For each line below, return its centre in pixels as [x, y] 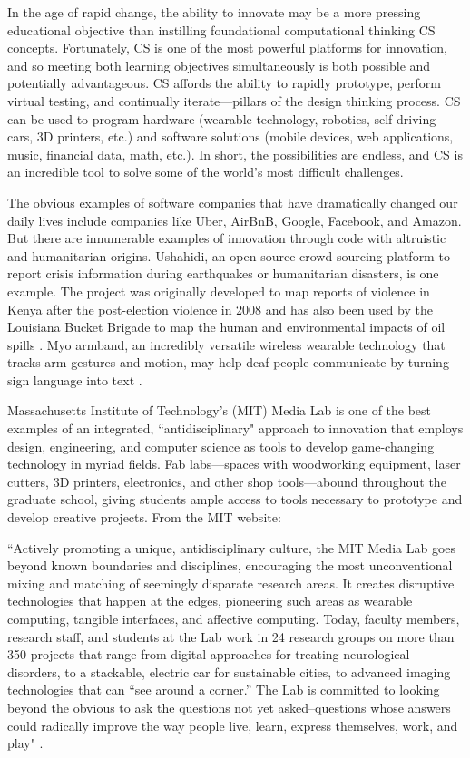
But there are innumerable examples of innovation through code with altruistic [227, 238]
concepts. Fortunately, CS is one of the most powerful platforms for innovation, [227, 48]
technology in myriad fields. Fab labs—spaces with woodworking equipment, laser [234, 464]
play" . [25, 743]
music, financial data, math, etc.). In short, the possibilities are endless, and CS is [235, 154]
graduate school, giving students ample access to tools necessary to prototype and [235, 499]
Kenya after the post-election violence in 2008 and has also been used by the [220, 309]
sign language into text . [75, 379]
